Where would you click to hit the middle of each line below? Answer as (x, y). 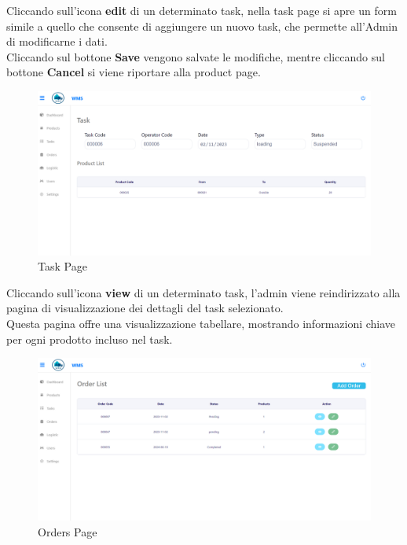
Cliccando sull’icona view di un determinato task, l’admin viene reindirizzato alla (203, 292)
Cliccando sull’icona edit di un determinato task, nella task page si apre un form (202, 10)
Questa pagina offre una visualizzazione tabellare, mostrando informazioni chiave (201, 324)
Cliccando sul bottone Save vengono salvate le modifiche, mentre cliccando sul (196, 56)
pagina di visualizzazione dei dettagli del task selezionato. (145, 308)
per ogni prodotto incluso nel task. (90, 339)
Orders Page (68, 531)
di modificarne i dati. (57, 41)
